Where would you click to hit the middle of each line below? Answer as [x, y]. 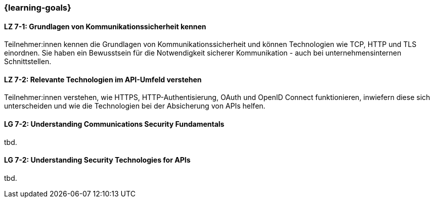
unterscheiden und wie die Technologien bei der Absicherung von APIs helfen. [135, 106]
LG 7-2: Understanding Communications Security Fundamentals [114, 124]
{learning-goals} [38, 8]
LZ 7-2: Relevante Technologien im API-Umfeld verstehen [103, 79]
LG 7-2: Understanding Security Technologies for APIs [97, 160]
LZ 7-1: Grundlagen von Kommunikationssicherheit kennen [105, 26]
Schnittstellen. [28, 62]
